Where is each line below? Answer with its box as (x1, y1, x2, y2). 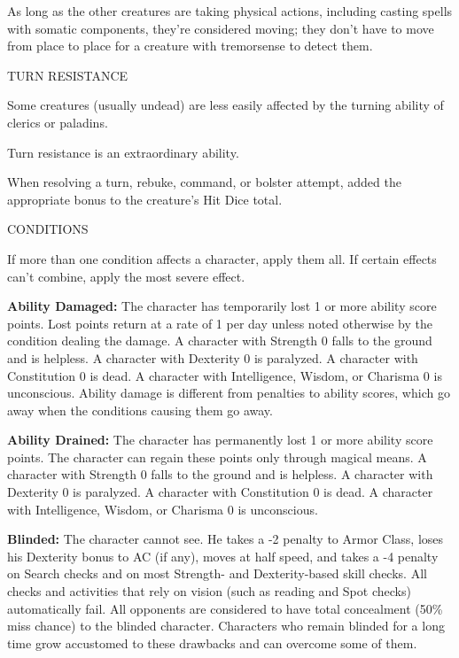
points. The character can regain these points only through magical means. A (7, 447, 427, 466)
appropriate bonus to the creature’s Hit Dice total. (7, 190, 283, 208)
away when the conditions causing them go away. (7, 400, 273, 419)
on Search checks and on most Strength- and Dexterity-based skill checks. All (7, 564, 427, 583)
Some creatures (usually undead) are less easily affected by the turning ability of (7, 96, 444, 114)
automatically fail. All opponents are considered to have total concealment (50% (7, 599, 443, 617)
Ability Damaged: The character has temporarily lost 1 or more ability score (7, 297, 437, 315)
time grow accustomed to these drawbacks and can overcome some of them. (7, 633, 417, 652)
